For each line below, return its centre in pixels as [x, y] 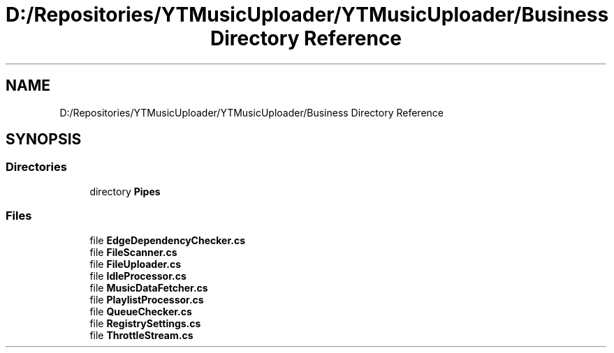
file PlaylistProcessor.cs [147, 299]
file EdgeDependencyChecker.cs [167, 240]
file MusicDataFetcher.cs [149, 287]
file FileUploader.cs [136, 264]
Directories [36, 167]
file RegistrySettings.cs [145, 323]
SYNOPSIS [44, 140]
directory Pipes [125, 191]
